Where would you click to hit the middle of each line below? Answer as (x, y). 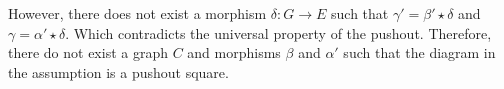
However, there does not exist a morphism (137, 13)
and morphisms (234, 52)
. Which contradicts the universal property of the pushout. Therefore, (278, 32)
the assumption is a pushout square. (118, 71)
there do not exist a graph (88, 52)
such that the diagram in (419, 52)
